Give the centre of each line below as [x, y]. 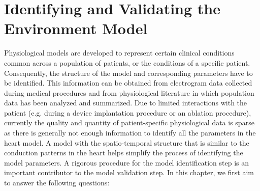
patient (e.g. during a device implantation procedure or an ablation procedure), [128, 112]
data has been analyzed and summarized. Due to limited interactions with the [126, 103]
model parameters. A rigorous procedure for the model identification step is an [127, 162]
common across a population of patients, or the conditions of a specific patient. [127, 62]
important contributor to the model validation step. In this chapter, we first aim [129, 172]
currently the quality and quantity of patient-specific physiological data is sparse [129, 122]
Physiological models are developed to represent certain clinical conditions [119, 53]
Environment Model [76, 28]
